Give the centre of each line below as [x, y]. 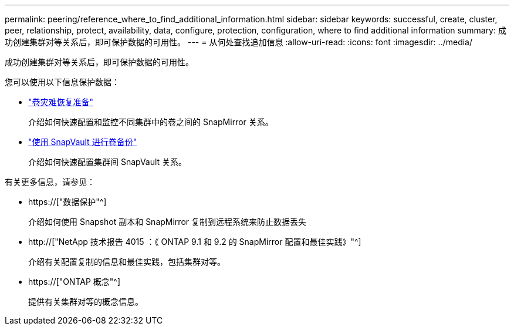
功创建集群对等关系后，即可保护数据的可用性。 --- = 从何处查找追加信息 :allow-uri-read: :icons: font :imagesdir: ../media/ [239, 42]
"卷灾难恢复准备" [61, 102]
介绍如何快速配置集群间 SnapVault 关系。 [108, 162]
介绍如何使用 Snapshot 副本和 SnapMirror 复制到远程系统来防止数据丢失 [167, 222]
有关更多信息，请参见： [50, 182]
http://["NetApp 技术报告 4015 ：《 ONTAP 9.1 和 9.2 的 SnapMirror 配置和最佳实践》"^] [195, 242]
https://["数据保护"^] [67, 202]
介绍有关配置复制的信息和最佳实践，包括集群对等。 [127, 262]
